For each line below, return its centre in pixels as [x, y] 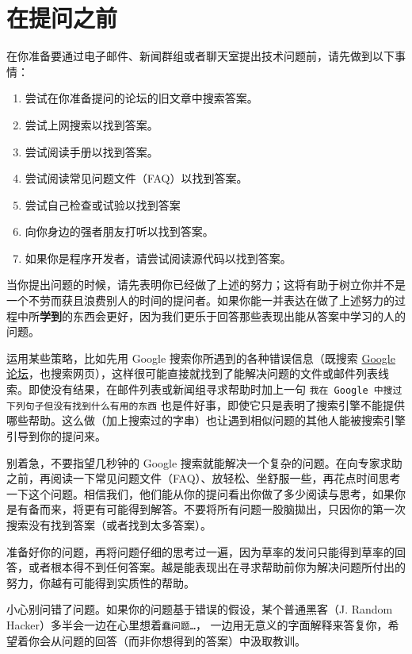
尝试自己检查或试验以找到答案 [103, 204]
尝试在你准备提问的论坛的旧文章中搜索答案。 [141, 98]
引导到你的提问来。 [56, 435]
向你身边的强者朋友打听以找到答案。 [119, 231]
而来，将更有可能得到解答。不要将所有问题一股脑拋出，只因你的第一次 [222, 509]
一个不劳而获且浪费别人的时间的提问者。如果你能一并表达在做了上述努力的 [200, 300]
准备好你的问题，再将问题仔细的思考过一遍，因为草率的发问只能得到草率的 [200, 551]
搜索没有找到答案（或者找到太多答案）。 [109, 524]
